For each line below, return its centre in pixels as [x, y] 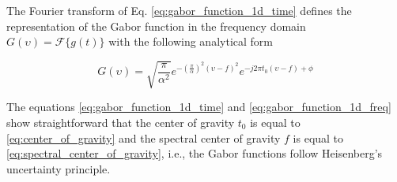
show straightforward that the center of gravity [121, 122]
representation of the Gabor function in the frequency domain [156, 26]
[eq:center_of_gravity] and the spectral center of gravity [144, 137]
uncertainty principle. [59, 168]
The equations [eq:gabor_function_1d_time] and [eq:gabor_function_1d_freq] [199, 107]
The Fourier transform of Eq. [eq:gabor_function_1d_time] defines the [179, 10]
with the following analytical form [191, 41]
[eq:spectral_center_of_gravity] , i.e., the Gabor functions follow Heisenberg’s [195, 153]
